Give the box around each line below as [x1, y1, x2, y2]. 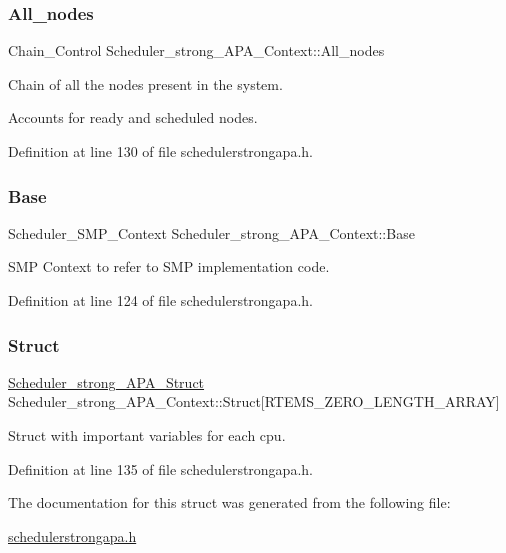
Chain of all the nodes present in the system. [8, 73, 283, 94]
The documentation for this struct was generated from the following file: [8, 492, 451, 513]
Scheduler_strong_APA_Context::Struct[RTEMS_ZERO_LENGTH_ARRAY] [8, 391, 500, 412]
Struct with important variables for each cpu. [8, 425, 286, 445]
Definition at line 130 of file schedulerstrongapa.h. [8, 141, 313, 161]
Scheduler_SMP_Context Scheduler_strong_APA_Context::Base [8, 222, 415, 243]
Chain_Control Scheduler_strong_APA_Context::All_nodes [8, 40, 385, 61]
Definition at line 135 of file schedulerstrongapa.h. [8, 458, 313, 479]
